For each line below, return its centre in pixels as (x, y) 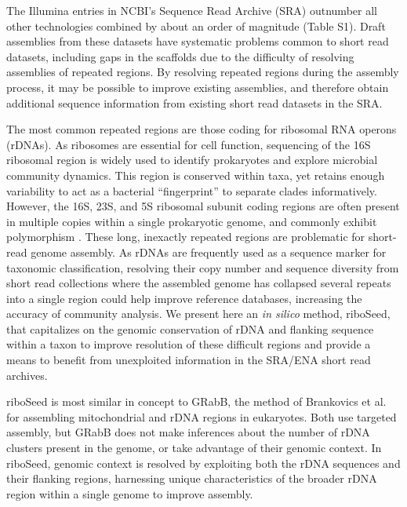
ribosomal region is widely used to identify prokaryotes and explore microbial (192, 160)
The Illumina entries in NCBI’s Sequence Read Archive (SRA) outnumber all (192, 10)
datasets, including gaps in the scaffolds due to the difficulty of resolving (180, 56)
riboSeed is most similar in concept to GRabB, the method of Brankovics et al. (196, 401)
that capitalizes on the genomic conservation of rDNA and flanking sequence (190, 328)
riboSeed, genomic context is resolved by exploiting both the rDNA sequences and (203, 463)
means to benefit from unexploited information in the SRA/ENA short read (189, 360)
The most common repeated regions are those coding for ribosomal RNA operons (202, 129)
